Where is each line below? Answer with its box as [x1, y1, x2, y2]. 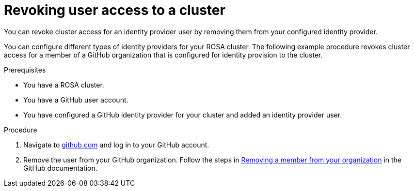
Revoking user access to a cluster [4, 2, 225, 18]
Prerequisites [4, 65, 46, 74]
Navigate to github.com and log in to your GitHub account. [23, 140, 209, 149]
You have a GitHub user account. [23, 95, 128, 104]
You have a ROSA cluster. [23, 80, 104, 89]
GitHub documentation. [23, 163, 97, 172]
